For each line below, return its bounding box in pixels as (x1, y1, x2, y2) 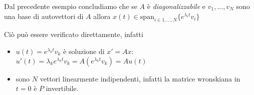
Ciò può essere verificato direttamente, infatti (4, 29, 143, 39)
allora (93, 10, 111, 21)
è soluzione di (63, 45, 105, 56)
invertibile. (46, 83, 79, 93)
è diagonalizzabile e (147, 1, 206, 11)
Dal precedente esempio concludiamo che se (4, 1, 137, 11)
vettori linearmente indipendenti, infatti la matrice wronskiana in (40, 73, 240, 83)
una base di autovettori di (4, 10, 84, 21)
